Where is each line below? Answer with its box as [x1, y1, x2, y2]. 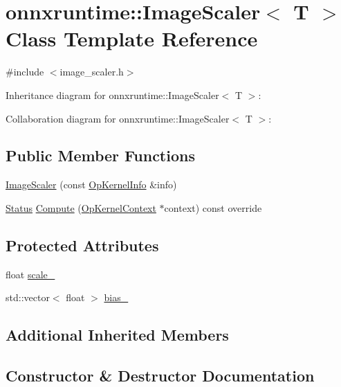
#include [6, 64, 44, 79]
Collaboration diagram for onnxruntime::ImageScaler [6, 111, 230, 125]
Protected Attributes [6, 234, 159, 255]
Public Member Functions [6, 145, 195, 166]
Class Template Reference [6, 24, 258, 53]
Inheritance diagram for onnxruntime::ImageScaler [6, 87, 219, 102]
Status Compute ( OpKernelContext [6, 200, 156, 215]
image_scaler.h [59, 64, 124, 79]
